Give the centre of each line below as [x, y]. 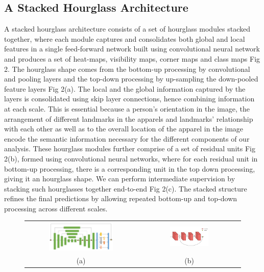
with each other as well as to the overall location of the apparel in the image [124, 129]
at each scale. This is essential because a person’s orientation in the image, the [127, 108]
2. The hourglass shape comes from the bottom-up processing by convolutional [127, 69]
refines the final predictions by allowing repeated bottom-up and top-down [121, 198]
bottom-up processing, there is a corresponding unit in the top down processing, [130, 168]
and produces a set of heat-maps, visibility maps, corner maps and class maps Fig [132, 58]
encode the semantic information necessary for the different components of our [127, 138]
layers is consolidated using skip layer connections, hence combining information [129, 99]
